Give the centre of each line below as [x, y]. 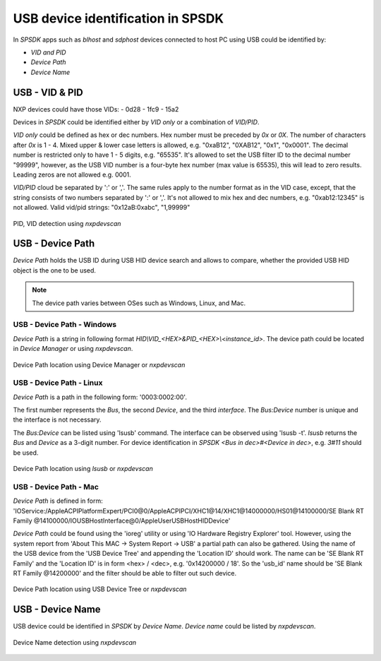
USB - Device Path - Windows [65, 325]
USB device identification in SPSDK [119, 18]
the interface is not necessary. [57, 419]
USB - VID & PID [48, 92]
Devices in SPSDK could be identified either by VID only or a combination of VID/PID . [136, 122]
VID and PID [48, 52]
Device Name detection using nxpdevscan [75, 642]
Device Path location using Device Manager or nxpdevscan [99, 364]
